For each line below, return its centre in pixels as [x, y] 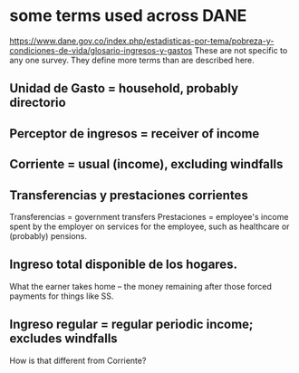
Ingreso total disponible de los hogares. [124, 265]
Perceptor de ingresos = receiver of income [135, 134]
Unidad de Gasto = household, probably [124, 88]
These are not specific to [241, 50]
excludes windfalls [63, 339]
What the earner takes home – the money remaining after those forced [140, 286]
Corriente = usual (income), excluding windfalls [146, 164]
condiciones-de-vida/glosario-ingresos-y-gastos [101, 50]
